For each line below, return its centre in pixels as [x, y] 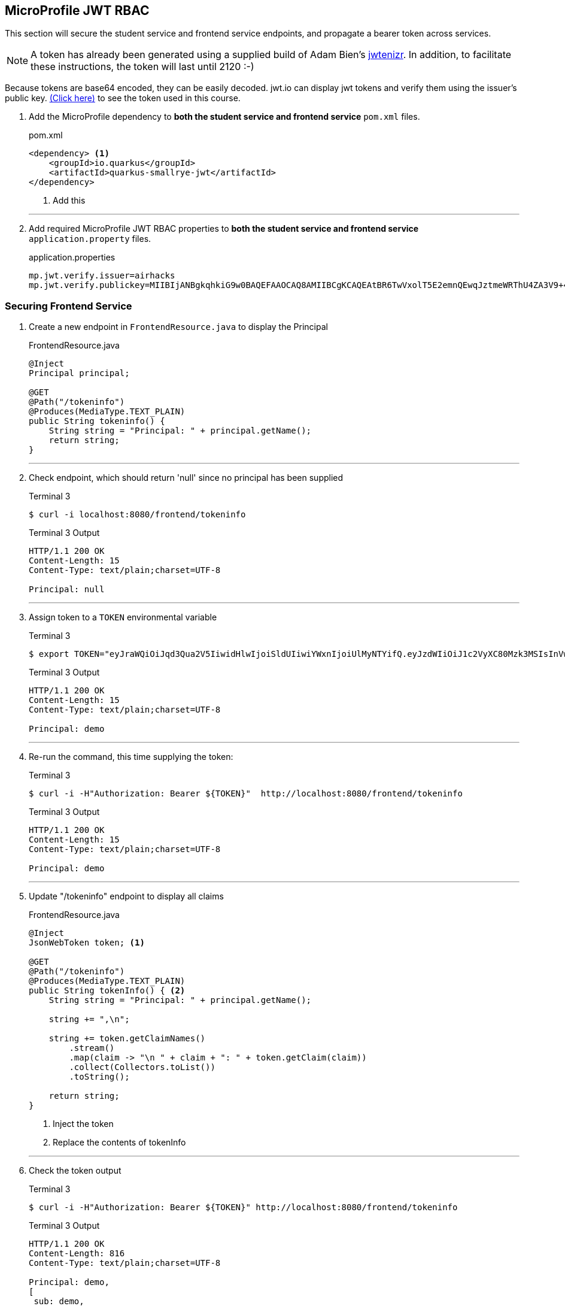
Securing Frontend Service [69, 306]
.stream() [92, 1048]
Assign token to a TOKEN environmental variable [123, 617]
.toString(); [99, 1077]
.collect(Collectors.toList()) [142, 1067]
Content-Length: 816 [77, 1254]
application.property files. [90, 239]
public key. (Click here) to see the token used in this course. [123, 98]
